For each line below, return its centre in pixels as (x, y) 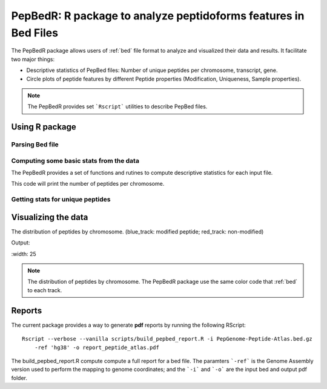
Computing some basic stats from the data (75, 160)
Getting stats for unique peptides (61, 200)
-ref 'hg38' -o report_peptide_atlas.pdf (97, 347)
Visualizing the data (50, 217)
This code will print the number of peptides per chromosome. (88, 184)
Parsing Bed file (35, 145)
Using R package (44, 127)
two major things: (33, 59)
